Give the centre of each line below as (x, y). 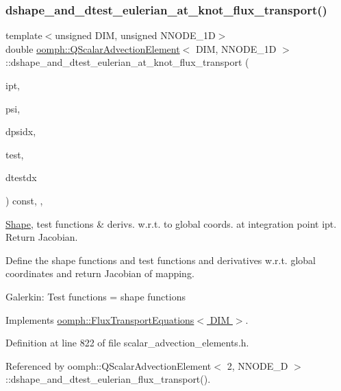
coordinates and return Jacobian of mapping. (100, 273)
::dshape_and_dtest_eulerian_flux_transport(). (108, 379)
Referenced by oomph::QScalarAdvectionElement (109, 365)
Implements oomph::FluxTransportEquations (100, 319)
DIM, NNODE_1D (236, 48)
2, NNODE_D (257, 365)
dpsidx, (21, 131)
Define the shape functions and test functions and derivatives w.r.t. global (161, 260)
